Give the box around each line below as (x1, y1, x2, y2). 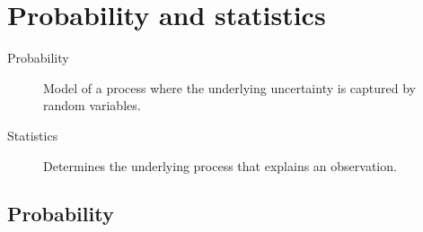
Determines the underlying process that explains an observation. (43, 156, 397, 175)
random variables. (43, 96, 141, 115)
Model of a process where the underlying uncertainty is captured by (43, 78, 417, 97)
